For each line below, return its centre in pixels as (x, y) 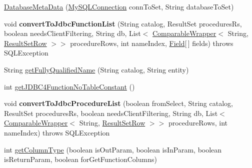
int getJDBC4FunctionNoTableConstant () (69, 86)
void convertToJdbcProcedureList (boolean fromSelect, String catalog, (118, 103)
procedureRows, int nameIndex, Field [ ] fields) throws (152, 43)
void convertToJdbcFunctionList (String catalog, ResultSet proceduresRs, (123, 23)
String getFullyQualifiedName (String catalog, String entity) (96, 69)
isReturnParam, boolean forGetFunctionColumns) (80, 159)
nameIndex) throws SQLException (57, 132)
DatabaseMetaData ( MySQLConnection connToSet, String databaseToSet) (119, 6)
